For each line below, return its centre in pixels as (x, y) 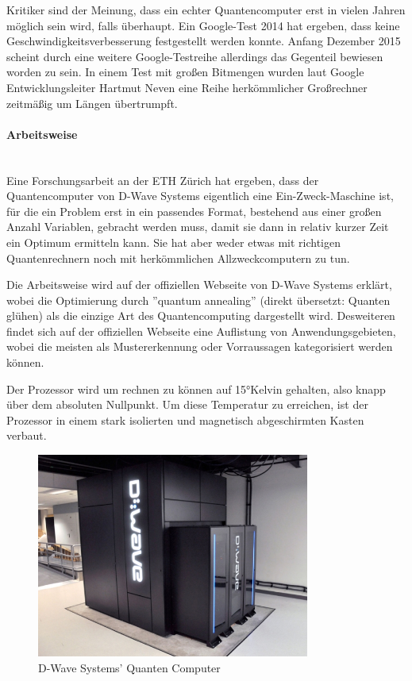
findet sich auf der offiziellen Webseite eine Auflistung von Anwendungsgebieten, (201, 331)
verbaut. (27, 435)
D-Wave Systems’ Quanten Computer (129, 668)
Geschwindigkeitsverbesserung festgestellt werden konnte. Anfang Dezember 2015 (204, 41)
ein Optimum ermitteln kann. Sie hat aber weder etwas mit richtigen (173, 242)
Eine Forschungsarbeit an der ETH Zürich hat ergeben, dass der (163, 180)
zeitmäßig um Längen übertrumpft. (92, 103)
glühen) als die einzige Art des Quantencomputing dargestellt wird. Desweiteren (201, 315)
